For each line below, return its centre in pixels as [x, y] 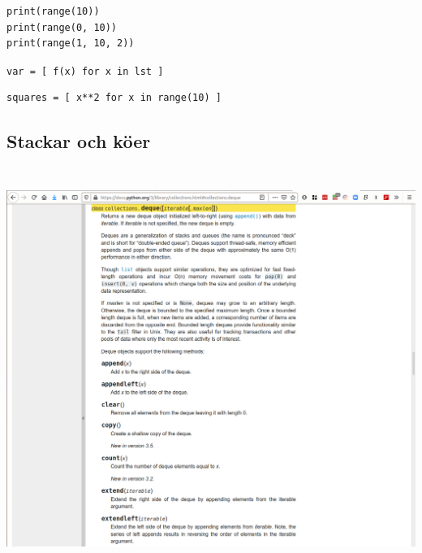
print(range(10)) [53, 11]
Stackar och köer [79, 141]
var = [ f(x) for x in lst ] [85, 71]
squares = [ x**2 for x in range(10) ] [114, 98]
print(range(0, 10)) [62, 27]
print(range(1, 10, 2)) [71, 44]
